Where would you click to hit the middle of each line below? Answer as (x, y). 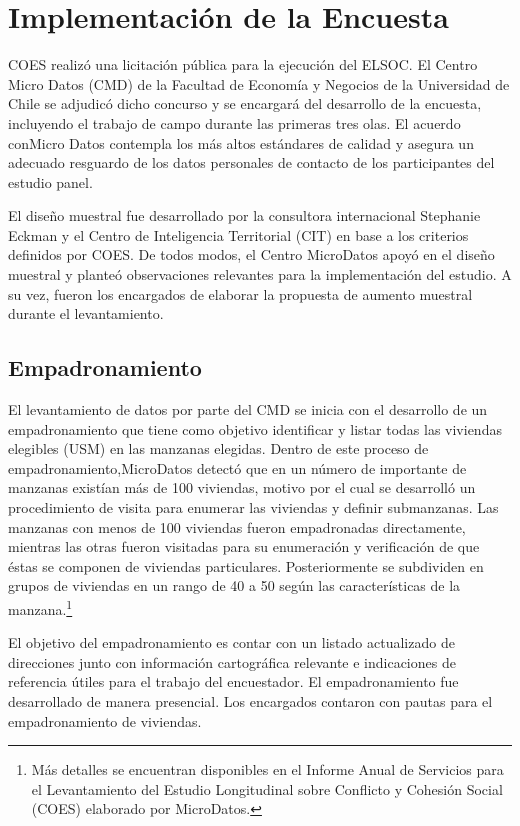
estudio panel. (50, 181)
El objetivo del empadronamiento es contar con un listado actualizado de (231, 642)
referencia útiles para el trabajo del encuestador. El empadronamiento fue (233, 681)
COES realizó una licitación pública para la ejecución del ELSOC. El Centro (243, 64)
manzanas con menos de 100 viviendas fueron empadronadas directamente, (237, 526)
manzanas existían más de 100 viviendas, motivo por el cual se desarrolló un (242, 487)
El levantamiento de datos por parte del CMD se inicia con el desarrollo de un (248, 409)
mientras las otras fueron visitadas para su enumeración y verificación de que (244, 546)
